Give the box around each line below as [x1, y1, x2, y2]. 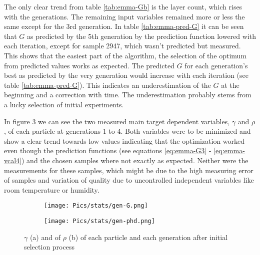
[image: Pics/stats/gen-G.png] [44, 202, 148, 210]
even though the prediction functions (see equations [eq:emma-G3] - [4, 145, 211, 156]
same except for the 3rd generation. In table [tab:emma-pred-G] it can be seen [4, 21, 244, 31]
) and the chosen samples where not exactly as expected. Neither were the [21, 155, 248, 165]
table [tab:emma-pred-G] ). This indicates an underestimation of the [4, 79, 211, 90]
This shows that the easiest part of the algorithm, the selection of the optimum [4, 50, 247, 60]
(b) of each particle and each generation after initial [68, 232, 228, 242]
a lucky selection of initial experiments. [4, 99, 124, 109]
